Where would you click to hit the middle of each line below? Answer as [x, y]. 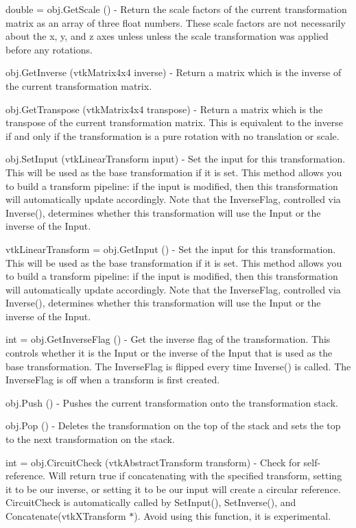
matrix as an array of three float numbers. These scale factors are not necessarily [176, 22]
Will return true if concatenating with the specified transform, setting [195, 476]
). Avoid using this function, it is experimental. [233, 516]
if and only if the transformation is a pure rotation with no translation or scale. [173, 135]
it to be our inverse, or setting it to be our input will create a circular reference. [173, 489]
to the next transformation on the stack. [90, 439]
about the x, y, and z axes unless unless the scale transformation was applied [167, 36]
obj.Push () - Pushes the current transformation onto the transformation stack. [172, 402]
